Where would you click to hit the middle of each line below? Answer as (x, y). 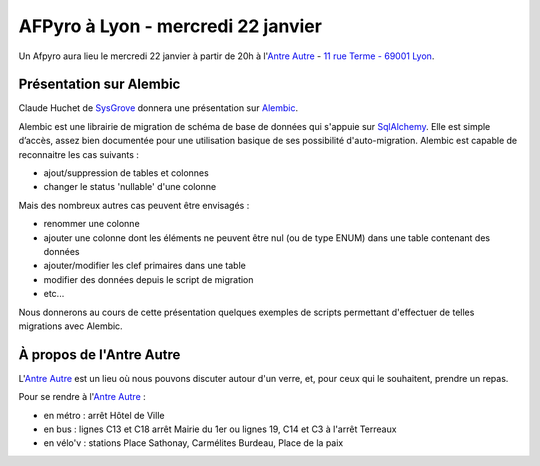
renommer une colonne (91, 224)
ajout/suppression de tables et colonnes (126, 173)
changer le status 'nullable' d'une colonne (130, 187)
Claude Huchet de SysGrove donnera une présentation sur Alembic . (158, 108)
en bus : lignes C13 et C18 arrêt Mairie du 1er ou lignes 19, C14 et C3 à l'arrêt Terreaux (220, 429)
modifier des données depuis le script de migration (148, 279)
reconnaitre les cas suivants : (79, 154)
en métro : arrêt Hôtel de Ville (104, 415)
